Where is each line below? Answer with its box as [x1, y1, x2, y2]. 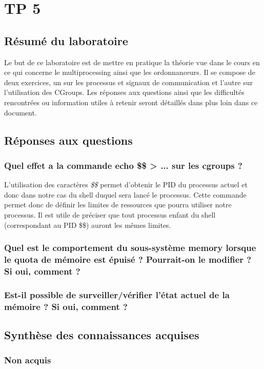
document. [4, 107, 37, 118]
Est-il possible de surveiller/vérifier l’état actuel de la [4, 288, 230, 301]
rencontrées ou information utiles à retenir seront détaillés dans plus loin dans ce [4, 96, 258, 107]
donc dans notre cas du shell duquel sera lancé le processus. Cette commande [4, 189, 247, 200]
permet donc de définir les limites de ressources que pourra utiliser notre [4, 199, 232, 210]
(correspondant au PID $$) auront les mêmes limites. [4, 219, 171, 230]
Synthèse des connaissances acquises [4, 326, 199, 342]
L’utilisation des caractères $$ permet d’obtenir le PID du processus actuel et [4, 179, 248, 190]
